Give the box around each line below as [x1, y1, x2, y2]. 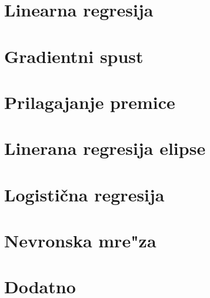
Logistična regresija [4, 182, 165, 206]
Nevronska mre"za [4, 229, 156, 253]
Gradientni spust [4, 44, 144, 68]
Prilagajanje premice [4, 90, 175, 114]
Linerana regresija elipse [4, 136, 206, 160]
